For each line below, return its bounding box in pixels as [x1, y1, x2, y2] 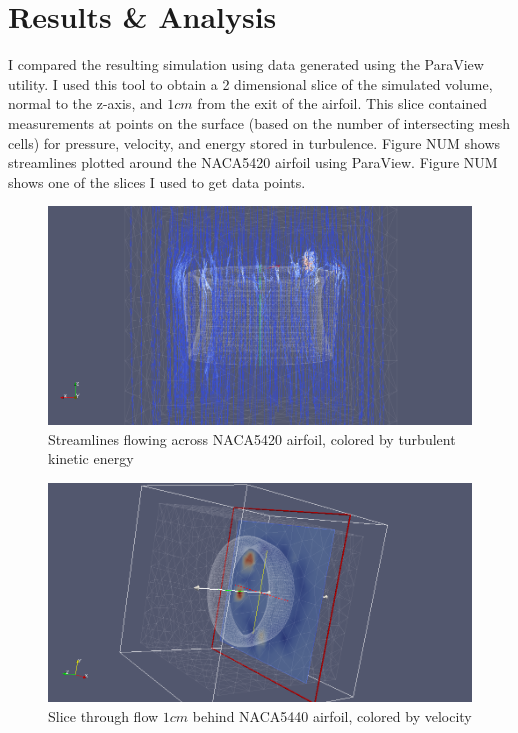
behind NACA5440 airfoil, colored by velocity [192, 705, 472, 726]
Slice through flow [48, 705, 159, 726]
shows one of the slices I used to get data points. [8, 171, 306, 192]
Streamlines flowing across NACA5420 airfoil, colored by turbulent [48, 428, 456, 449]
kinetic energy [48, 448, 134, 469]
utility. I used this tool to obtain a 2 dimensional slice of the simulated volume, [8, 73, 493, 94]
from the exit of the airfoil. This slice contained [197, 93, 488, 114]
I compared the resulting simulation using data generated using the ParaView [8, 54, 484, 75]
